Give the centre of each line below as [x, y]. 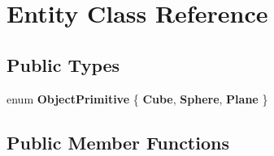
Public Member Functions [118, 142]
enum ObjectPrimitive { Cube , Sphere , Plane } [137, 98]
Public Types [63, 64]
